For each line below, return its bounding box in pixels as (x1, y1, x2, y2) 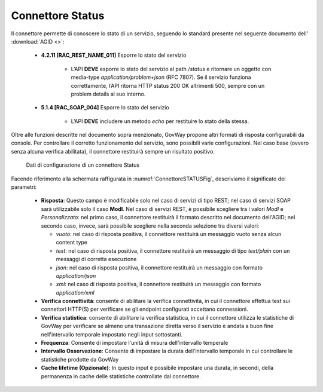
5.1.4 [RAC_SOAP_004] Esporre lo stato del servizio (41, 104, 170, 111)
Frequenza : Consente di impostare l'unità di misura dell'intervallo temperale (41, 339, 228, 347)
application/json (56, 272, 96, 279)
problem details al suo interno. (71, 90, 146, 97)
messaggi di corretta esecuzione (56, 256, 137, 263)
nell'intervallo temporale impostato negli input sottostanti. (41, 330, 182, 338)
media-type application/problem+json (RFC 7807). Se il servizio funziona (71, 73, 251, 81)
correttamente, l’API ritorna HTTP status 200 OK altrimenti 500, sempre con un (71, 82, 265, 89)
